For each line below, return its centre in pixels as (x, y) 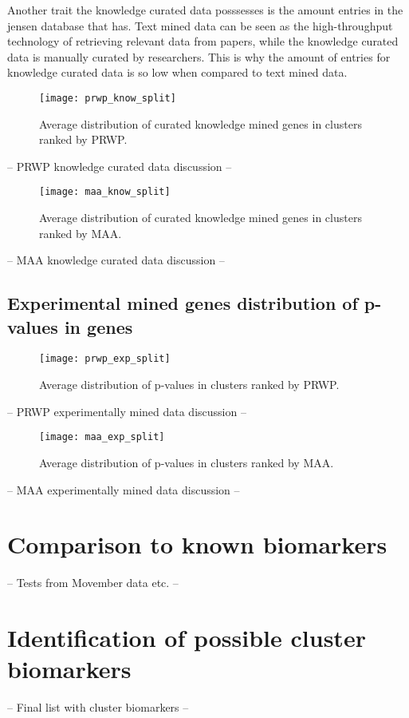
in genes (98, 326)
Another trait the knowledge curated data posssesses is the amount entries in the (205, 10)
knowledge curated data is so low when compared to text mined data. (177, 72)
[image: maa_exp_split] (102, 437)
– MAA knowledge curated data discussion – (116, 260)
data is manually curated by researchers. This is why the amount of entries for (199, 56)
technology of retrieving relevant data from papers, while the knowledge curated (203, 41)
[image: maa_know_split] (105, 192)
